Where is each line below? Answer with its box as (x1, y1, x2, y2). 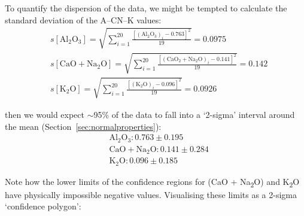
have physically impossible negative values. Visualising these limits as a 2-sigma (5, 188, 297, 200)
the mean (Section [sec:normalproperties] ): (5, 120, 162, 132)
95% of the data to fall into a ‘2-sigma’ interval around (93, 108, 295, 120)
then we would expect (5, 108, 84, 120)
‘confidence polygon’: (5, 200, 81, 212)
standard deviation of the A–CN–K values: (5, 13, 162, 26)
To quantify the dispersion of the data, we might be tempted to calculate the (5, 2, 287, 14)
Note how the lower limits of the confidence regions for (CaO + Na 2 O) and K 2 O (5, 175, 300, 189)
